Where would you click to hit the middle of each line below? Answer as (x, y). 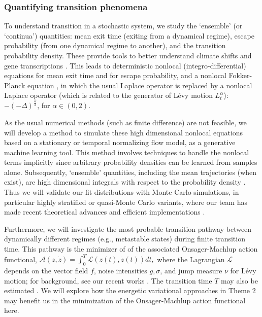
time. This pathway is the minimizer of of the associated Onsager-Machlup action (131, 249)
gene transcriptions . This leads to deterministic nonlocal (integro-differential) (125, 65)
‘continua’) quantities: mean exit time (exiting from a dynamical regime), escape (129, 35)
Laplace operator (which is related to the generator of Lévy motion (108, 95)
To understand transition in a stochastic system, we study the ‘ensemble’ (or (123, 26)
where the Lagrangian (191, 259)
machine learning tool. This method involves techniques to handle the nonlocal (127, 152)
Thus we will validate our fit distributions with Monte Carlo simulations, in (122, 192)
